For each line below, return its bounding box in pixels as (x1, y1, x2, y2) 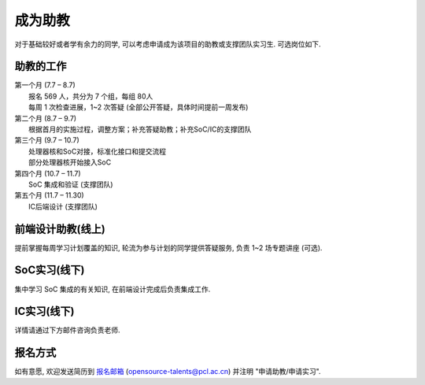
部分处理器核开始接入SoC (28, 157, 112, 167)
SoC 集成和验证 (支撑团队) (28, 180, 113, 189)
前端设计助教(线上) (14, 222, 105, 235)
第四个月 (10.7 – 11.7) (14, 168, 82, 178)
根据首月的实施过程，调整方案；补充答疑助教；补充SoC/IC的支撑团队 (28, 124, 252, 134)
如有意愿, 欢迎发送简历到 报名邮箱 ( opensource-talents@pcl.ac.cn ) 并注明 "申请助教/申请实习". (14, 367, 321, 376)
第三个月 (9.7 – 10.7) (14, 135, 80, 145)
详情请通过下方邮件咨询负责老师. (14, 325, 121, 335)
